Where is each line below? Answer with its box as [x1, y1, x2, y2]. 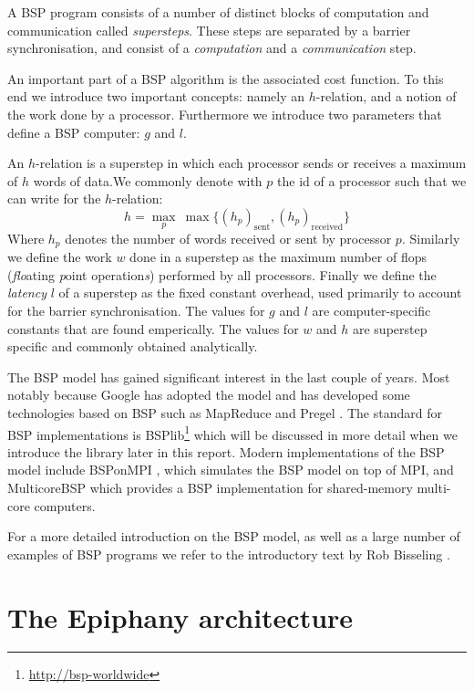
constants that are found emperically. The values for [7, 319, 299, 338]
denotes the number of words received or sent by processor [65, 228, 392, 247]
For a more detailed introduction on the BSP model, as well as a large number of [7, 527, 460, 546]
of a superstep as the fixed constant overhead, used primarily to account [58, 283, 462, 302]
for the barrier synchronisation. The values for [7, 300, 265, 319]
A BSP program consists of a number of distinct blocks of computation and [7, 3, 429, 21]
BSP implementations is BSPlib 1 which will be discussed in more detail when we [7, 422, 458, 444]
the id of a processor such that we [277, 171, 467, 190]
